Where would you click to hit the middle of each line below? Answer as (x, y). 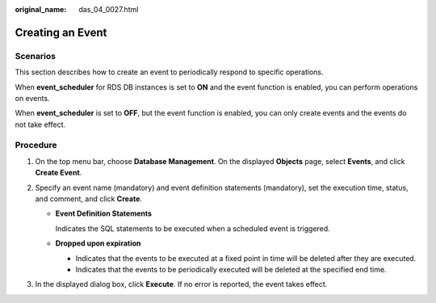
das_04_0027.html (109, 9)
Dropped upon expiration (98, 243)
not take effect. (40, 124)
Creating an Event (61, 32)
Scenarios (36, 56)
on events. (32, 98)
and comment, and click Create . (89, 199)
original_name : (41, 9)
